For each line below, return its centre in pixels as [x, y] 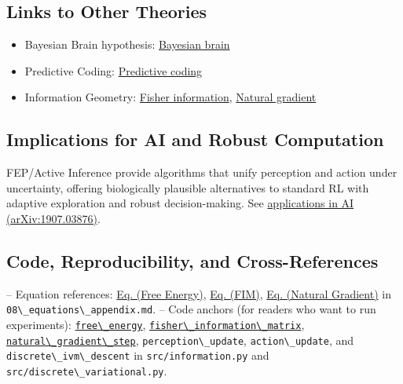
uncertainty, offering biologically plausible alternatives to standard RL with [188, 187]
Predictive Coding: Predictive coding [114, 70]
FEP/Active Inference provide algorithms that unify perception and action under [202, 172]
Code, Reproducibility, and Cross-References [192, 260]
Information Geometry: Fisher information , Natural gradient [170, 97]
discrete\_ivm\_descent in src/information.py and [138, 355]
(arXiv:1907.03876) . [53, 218]
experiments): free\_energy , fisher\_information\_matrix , [156, 325]
